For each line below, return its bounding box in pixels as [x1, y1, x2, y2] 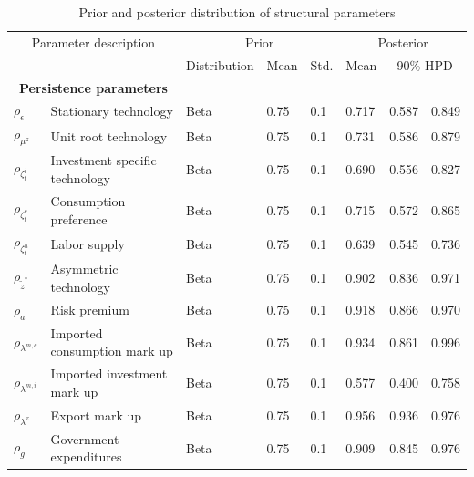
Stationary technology [50, 100, 173, 119]
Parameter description [31, 32, 156, 51]
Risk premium [50, 300, 129, 319]
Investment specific [50, 150, 157, 170]
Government [50, 429, 119, 448]
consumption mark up [50, 341, 173, 360]
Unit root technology [50, 126, 168, 145]
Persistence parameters [19, 78, 168, 97]
